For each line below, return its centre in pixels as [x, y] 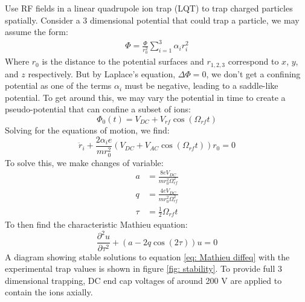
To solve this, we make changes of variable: [84, 162]
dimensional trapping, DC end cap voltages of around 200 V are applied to [143, 280]
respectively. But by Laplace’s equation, [102, 73]
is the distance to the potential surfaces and [123, 61]
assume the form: [37, 32]
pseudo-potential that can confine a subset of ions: [98, 109]
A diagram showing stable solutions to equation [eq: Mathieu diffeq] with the [147, 256]
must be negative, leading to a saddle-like [201, 85]
